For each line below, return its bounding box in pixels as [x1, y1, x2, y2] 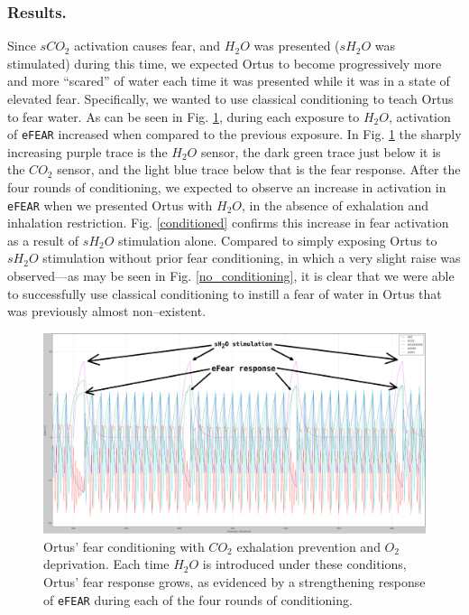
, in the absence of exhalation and [242, 195, 429, 214]
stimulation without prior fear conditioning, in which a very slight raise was [42, 248, 461, 267]
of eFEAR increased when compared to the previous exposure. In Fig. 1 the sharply [7, 125, 462, 144]
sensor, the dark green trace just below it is [200, 142, 441, 161]
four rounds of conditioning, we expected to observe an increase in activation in [7, 178, 446, 197]
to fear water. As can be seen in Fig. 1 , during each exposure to [7, 107, 360, 126]
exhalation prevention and [236, 536, 381, 555]
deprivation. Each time [43, 554, 170, 573]
